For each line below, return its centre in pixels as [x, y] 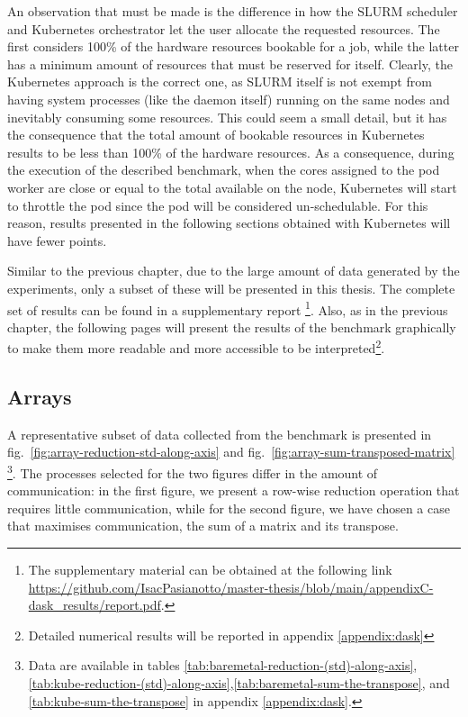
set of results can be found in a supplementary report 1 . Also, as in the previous [228, 308]
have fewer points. [57, 240]
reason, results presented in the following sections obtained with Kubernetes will [229, 223]
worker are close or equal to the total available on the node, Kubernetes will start [232, 187]
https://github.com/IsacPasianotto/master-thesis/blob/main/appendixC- [231, 587]
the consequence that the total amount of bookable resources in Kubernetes [216, 135]
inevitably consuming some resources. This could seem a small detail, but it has [227, 117]
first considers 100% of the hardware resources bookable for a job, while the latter [233, 46]
